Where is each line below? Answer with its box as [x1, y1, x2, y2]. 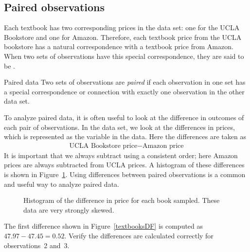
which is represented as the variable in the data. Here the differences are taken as [4, 131, 246, 142]
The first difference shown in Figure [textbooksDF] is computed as [4, 221, 203, 231]
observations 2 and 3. [4, 240, 70, 250]
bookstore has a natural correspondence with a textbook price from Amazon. [4, 41, 233, 52]
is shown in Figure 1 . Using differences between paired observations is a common [4, 169, 246, 179]
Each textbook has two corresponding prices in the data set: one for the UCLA [4, 22, 240, 33]
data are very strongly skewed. [23, 204, 114, 215]
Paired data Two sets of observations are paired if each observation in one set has [4, 77, 246, 87]
